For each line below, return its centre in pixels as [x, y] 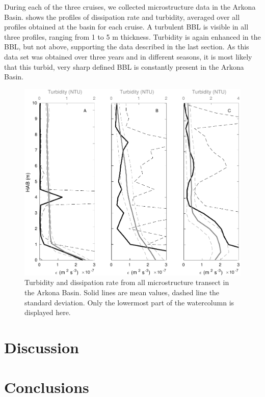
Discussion [42, 347]
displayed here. [48, 312]
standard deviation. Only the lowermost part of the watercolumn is [129, 302]
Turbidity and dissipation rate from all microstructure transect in [127, 282]
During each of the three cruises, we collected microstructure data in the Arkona [130, 7]
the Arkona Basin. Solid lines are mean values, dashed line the [122, 292]
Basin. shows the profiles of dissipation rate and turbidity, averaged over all [122, 17]
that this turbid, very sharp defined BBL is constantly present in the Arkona [124, 66]
